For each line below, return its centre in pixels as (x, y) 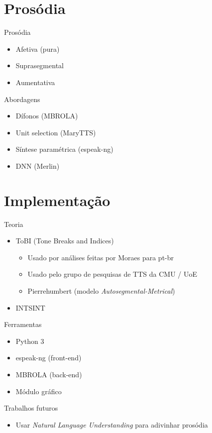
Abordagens (22, 99)
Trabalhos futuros (31, 408)
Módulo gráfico (39, 391)
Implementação (57, 200)
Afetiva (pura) (38, 49)
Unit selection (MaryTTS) (56, 132)
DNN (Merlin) (38, 165)
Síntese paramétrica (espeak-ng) (64, 149)
